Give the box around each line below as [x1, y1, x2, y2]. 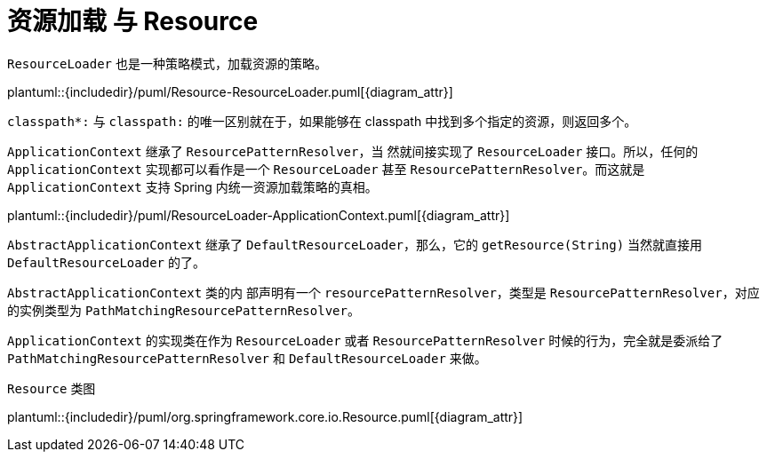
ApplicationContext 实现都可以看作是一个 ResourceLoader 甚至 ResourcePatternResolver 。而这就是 [7, 161, 645, 177]
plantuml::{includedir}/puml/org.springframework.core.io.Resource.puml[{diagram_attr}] [7, 408, 523, 424]
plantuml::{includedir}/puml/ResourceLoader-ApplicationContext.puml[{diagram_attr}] [7, 207, 510, 223]
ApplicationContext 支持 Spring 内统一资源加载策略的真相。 [7, 178, 378, 194]
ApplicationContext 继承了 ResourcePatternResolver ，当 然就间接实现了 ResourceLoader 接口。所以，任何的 [7, 143, 699, 159]
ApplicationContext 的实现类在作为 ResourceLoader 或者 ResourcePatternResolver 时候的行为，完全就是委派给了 [7, 332, 723, 348]
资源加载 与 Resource [7, 6, 259, 36]
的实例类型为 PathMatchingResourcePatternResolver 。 [7, 302, 360, 318]
